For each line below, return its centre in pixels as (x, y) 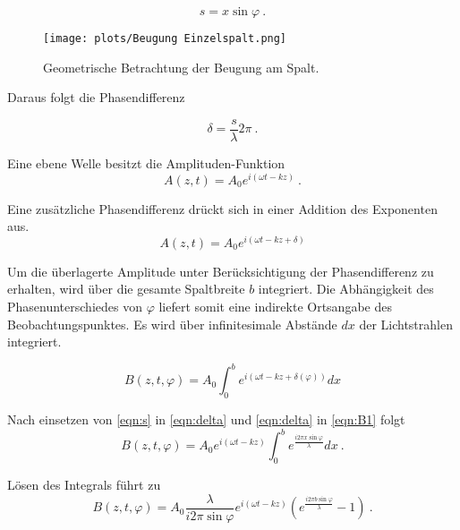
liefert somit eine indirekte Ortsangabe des (275, 307)
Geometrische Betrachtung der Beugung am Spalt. (181, 67)
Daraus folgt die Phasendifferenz (96, 97)
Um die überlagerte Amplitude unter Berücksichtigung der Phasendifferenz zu (221, 271)
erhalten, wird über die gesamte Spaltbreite (126, 289)
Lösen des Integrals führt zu (84, 484)
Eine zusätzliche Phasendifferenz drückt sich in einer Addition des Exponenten (222, 208)
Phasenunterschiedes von (75, 307)
